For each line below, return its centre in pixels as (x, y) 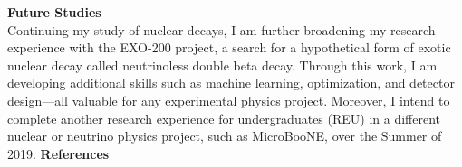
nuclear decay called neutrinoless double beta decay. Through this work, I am (222, 65)
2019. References (58, 153)
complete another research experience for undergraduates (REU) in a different (224, 118)
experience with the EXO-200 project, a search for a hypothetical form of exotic (229, 47)
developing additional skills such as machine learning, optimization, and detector (231, 83)
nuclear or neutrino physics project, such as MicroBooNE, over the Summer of (225, 136)
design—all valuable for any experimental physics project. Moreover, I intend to (229, 100)
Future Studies (54, 12)
